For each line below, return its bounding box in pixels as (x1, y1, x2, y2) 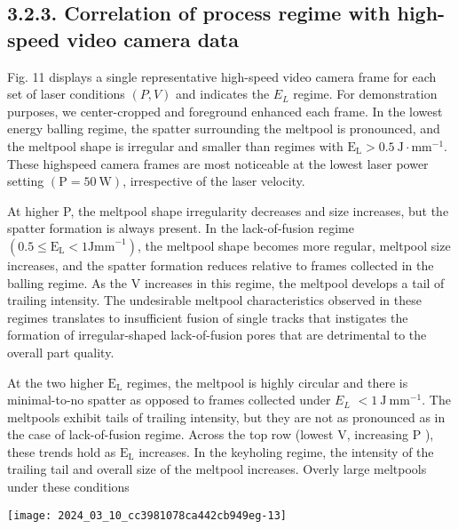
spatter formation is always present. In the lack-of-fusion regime (7, 219, 354, 237)
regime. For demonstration (293, 84, 438, 103)
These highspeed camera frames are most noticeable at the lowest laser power (7, 154, 429, 172)
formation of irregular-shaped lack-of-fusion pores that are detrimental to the (7, 325, 427, 344)
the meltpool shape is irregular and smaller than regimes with (7, 136, 343, 155)
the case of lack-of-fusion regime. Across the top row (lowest (7, 425, 334, 444)
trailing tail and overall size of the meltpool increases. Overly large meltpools (7, 460, 427, 478)
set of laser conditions (7, 84, 125, 103)
